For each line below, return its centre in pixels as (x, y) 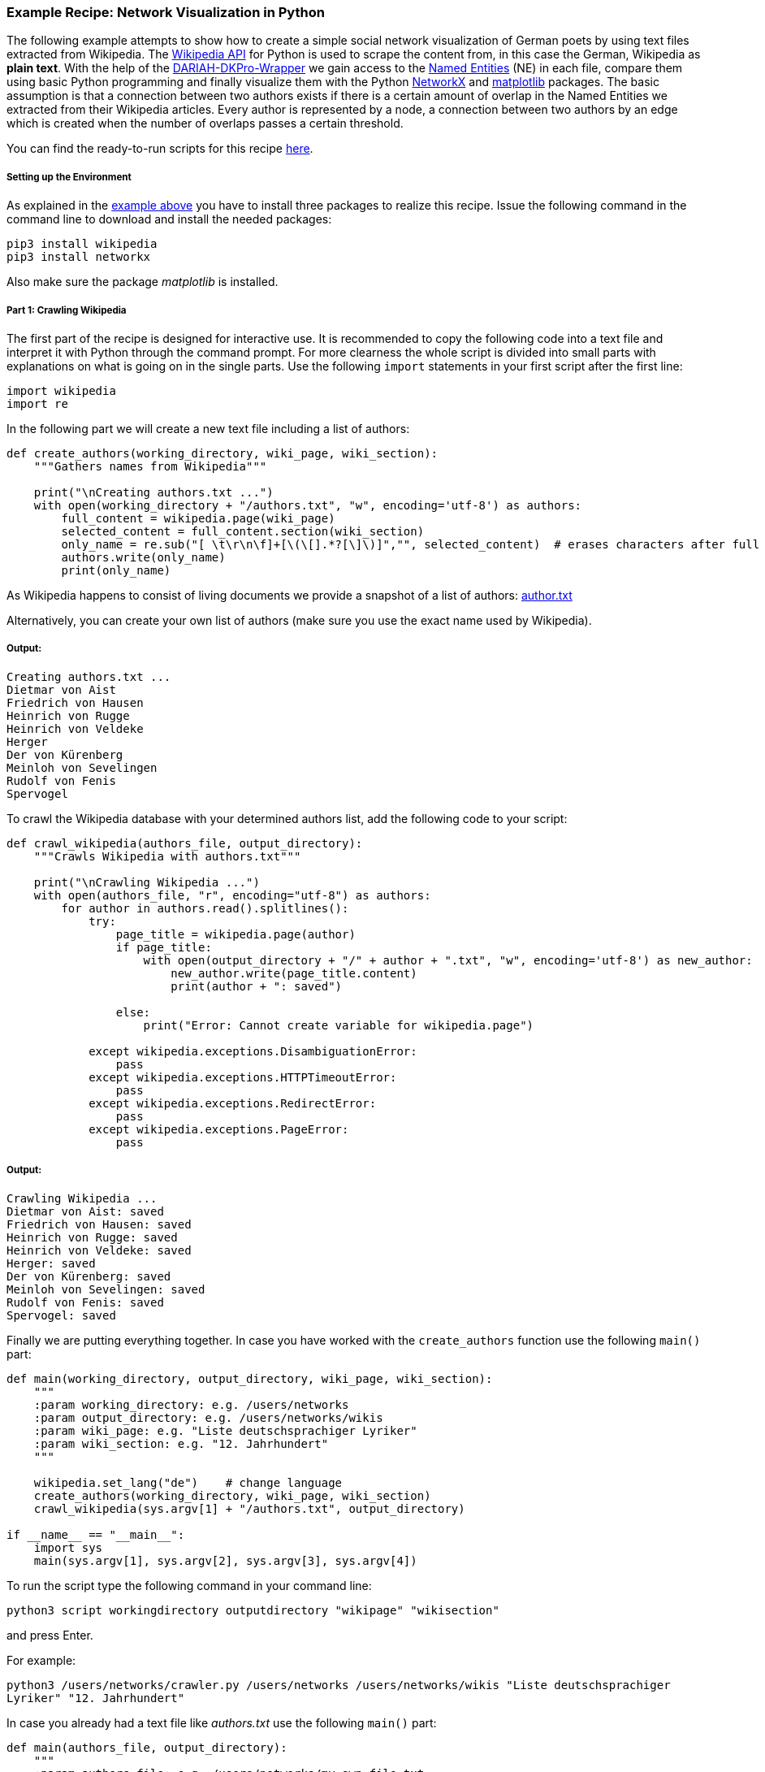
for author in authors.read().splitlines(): (205, 908)
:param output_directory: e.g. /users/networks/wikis (208, 1417)
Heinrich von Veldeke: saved (99, 1250)
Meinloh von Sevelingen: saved (106, 1289)
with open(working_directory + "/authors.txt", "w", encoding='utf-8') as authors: (308, 505)
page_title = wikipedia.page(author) (236, 934)
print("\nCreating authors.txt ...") (153, 492)
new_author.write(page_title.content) (294, 973)
